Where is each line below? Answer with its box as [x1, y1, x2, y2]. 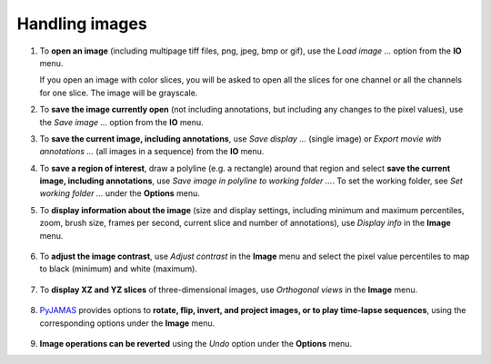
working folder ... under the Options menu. [39, 188, 200, 199]
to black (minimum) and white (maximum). [39, 263, 198, 274]
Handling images [16, 14, 147, 34]
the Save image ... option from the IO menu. [39, 116, 204, 127]
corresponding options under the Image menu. [39, 318, 215, 329]
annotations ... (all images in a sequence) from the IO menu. [39, 146, 265, 157]
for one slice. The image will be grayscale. [39, 87, 198, 98]
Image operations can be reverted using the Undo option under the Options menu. [39, 338, 353, 349]
